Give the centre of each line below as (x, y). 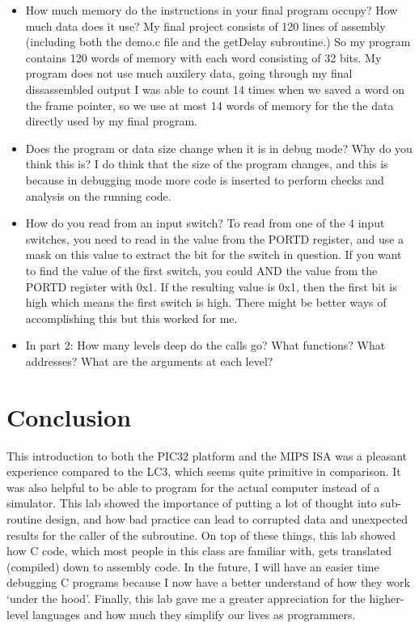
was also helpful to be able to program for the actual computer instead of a (193, 487)
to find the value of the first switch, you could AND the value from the (201, 270)
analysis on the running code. (98, 195)
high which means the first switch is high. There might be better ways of (206, 302)
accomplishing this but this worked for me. (131, 318)
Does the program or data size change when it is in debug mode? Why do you (219, 148)
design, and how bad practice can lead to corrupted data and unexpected (227, 518)
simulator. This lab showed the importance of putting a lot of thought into (192, 503)
